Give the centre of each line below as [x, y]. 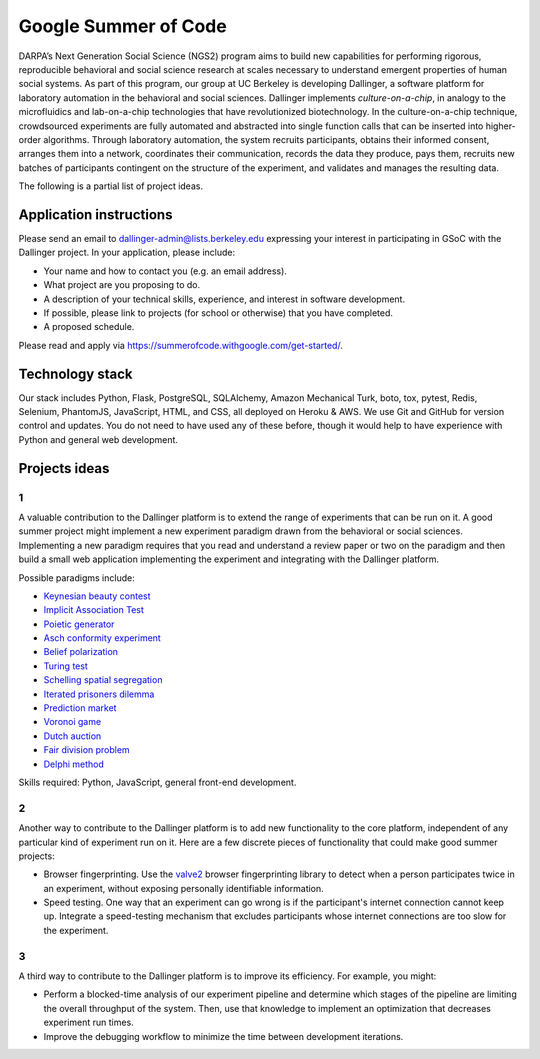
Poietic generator [79, 624]
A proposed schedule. [89, 327]
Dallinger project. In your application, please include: [127, 252]
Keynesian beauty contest [97, 596]
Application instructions [95, 214]
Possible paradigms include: [76, 577]
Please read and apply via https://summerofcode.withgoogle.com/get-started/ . [181, 345]
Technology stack [76, 373]
